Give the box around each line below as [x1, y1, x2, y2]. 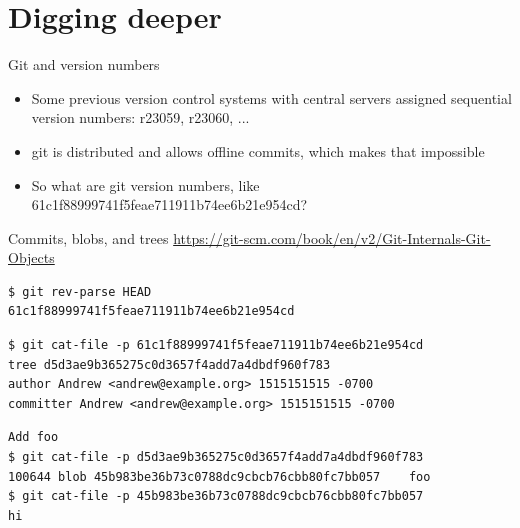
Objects [8, 247, 55, 268]
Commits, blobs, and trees [8, 227, 169, 248]
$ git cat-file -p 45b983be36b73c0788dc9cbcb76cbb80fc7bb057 [8, 489, 424, 504]
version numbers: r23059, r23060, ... [31, 107, 250, 128]
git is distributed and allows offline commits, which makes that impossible [31, 140, 485, 161]
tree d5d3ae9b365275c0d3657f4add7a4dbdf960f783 [8, 357, 331, 372]
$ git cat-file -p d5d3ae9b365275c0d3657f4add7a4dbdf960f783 [8, 450, 424, 465]
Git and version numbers [8, 54, 160, 75]
